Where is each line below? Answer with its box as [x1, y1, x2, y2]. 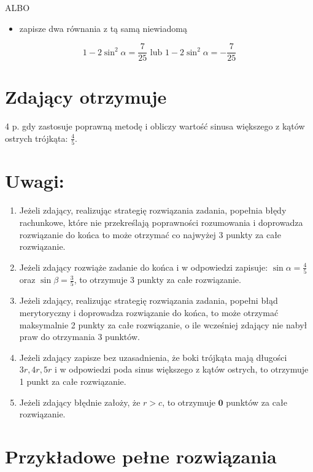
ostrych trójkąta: [5, 131, 68, 144]
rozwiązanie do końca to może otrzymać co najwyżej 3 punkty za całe [19, 228, 282, 241]
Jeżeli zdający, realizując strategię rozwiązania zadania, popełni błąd [19, 294, 278, 307]
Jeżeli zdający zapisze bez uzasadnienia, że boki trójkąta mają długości [19, 350, 287, 363]
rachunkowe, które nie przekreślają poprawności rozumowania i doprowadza [19, 216, 303, 228]
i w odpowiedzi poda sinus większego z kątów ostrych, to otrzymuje [54, 363, 309, 376]
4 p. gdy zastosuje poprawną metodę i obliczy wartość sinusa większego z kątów [5, 120, 305, 133]
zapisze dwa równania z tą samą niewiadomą [19, 21, 187, 34]
